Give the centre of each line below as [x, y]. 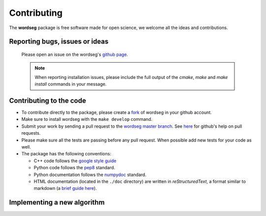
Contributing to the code [48, 100]
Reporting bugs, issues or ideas [59, 42]
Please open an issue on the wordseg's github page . [75, 54]
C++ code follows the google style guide [75, 161]
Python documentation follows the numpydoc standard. [90, 175]
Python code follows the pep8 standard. [74, 168]
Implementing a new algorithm [57, 202]
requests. [31, 133]
